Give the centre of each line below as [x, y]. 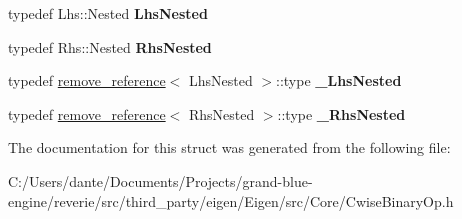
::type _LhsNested [339, 80]
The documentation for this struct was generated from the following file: [229, 147]
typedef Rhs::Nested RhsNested [110, 46]
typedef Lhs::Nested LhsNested [108, 13]
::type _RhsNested [341, 113]
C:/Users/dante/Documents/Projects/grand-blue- [160, 180]
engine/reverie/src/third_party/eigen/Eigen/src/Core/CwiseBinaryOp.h [231, 200]
